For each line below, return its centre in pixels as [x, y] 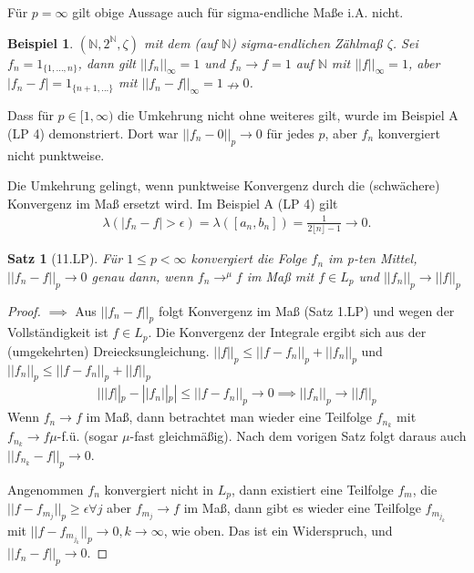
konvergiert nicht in [159, 489]
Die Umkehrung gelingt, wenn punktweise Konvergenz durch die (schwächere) [224, 185]
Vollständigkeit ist [58, 332]
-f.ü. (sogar [88, 436]
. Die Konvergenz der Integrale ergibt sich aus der [287, 332]
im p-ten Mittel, [373, 258]
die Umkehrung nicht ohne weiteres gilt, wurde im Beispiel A [288, 115]
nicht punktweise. [56, 154]
